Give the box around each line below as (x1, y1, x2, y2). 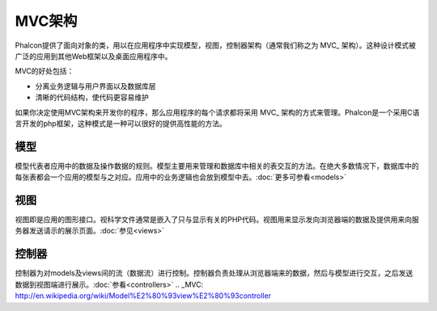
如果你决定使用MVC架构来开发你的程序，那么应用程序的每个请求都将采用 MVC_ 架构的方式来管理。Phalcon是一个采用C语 (15, 107, 420, 117)
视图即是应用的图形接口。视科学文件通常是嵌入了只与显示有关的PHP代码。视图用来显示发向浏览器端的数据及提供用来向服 (15, 215, 420, 225)
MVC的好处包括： (15, 66, 74, 76)
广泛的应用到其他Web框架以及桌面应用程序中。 (15, 51, 172, 61)
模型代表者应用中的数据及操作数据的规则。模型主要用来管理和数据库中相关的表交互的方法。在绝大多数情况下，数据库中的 (15, 161, 419, 170)
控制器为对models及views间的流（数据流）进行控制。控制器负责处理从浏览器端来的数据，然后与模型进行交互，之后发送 (15, 268, 414, 278)
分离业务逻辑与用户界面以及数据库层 (35, 81, 156, 90)
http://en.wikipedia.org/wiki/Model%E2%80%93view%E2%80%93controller (15, 291, 271, 300)
